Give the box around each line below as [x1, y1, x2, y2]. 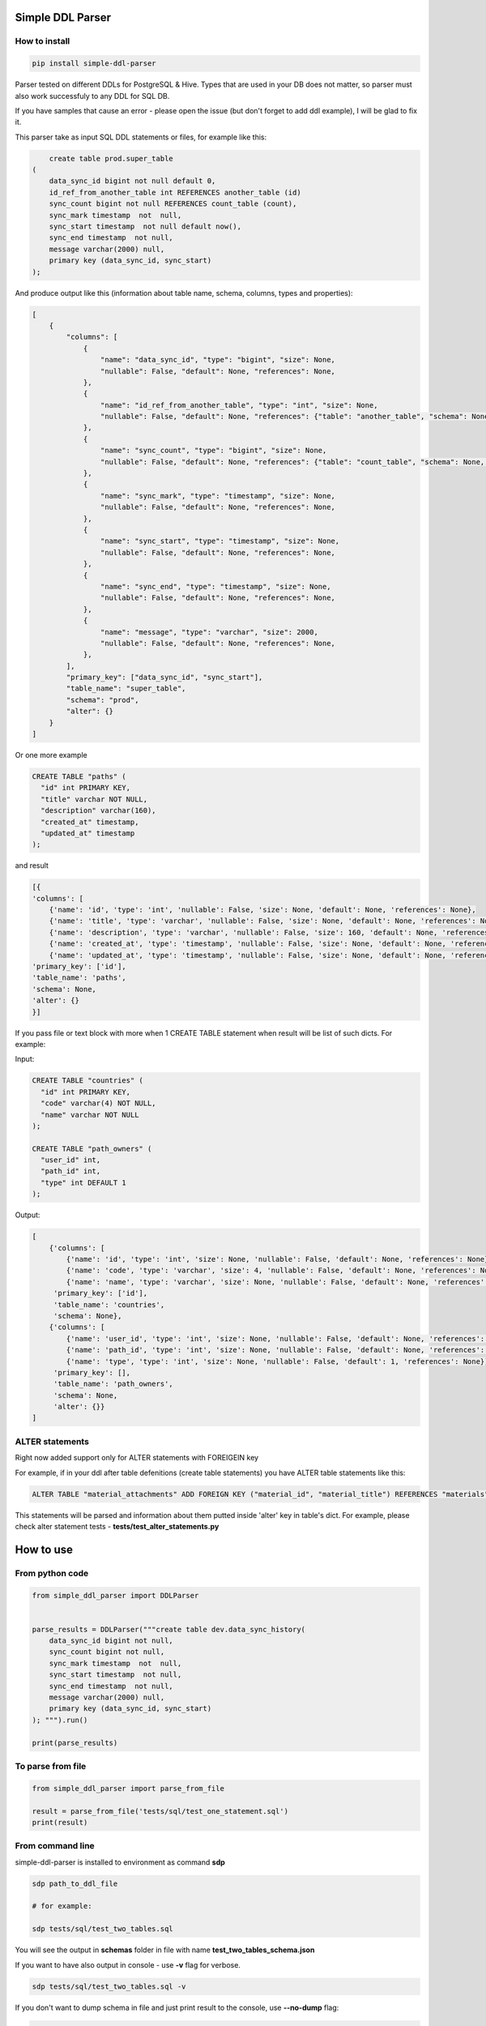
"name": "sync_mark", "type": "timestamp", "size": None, [100, 491, 336, 500]
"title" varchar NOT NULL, [40, 794, 148, 804]
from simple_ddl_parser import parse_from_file [32, 1784, 224, 1793]
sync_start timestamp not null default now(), [49, 222, 242, 231]
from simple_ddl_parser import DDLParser [32, 1591, 199, 1600]
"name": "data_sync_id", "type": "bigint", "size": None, [100, 355, 336, 365]
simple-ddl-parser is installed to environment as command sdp [15, 1857, 226, 1867]
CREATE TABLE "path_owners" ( [32, 1143, 152, 1153]
